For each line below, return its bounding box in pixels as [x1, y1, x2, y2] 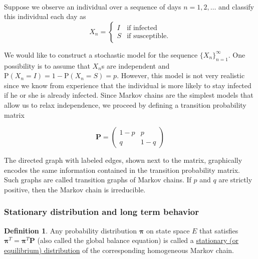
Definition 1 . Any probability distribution [4, 225, 137, 235]
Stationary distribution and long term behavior [4, 205, 199, 218]
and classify [218, 1, 254, 12]
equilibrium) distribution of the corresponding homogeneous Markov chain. [4, 244, 234, 255]
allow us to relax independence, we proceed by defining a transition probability [4, 99, 246, 110]
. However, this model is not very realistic [117, 70, 245, 81]
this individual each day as [4, 11, 86, 22]
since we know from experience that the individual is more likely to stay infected [4, 80, 251, 90]
